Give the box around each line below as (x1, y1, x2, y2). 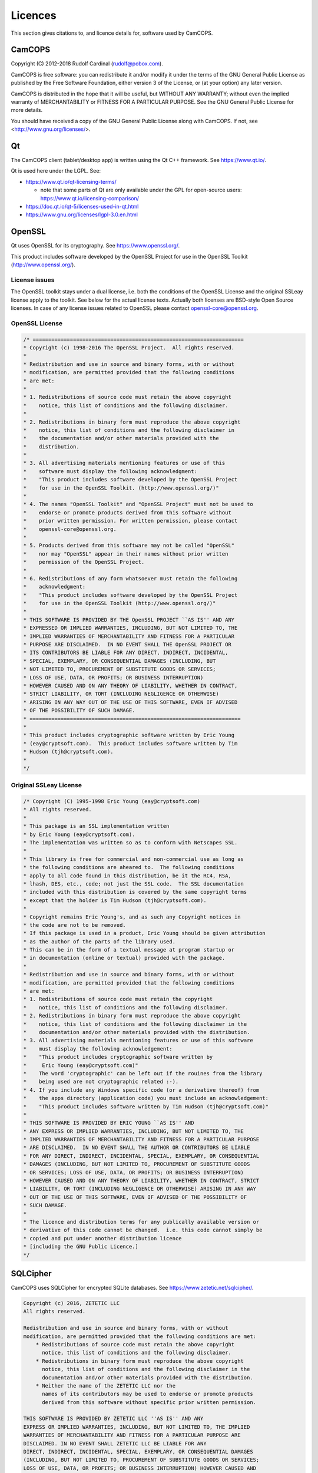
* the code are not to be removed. (23, 922, 126, 928)
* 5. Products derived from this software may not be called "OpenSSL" (23, 542, 235, 549)
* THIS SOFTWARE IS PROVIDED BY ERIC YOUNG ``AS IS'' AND (23, 1119, 194, 1127)
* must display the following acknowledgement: (23, 1045, 173, 1052)
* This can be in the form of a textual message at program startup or (23, 946, 235, 953)
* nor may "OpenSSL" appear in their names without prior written (23, 550, 228, 557)
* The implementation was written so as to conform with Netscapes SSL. (23, 840, 238, 846)
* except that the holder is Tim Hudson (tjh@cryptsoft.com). (23, 897, 207, 904)
